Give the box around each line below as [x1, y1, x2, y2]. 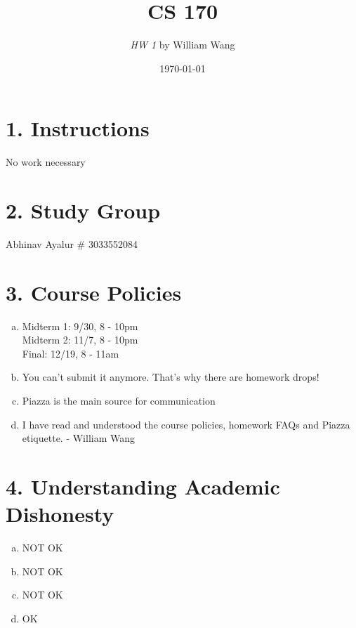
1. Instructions [6, 114, 150, 143]
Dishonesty [6, 499, 114, 528]
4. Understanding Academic [6, 472, 280, 501]
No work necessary [6, 155, 86, 169]
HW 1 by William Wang [130, 37, 235, 52]
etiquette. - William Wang [22, 431, 136, 445]
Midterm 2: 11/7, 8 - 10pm [22, 332, 138, 347]
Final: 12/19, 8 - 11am [22, 346, 119, 360]
